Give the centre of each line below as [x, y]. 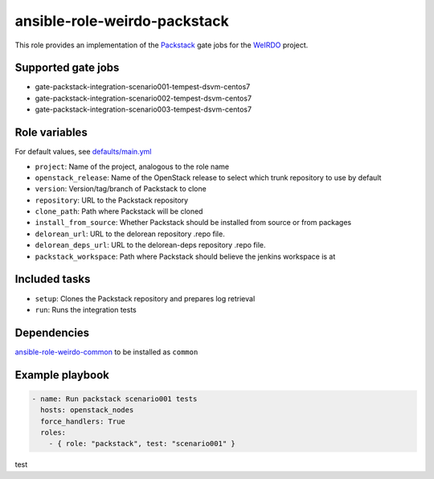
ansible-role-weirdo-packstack [122, 21]
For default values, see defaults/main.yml [83, 152]
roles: [53, 433]
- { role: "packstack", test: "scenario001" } [142, 444]
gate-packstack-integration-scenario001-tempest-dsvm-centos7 [143, 87]
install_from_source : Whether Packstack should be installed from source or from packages [193, 223]
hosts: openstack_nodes [87, 410]
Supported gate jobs [67, 68]
